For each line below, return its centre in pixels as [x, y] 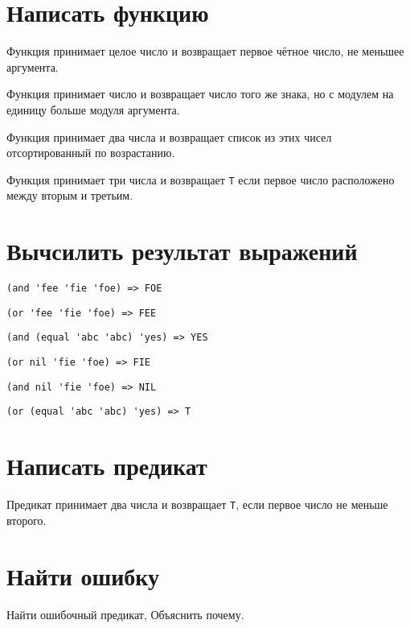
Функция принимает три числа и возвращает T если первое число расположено [201, 179]
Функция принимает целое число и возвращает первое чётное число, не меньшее [205, 51]
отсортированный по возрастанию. [91, 153]
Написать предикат [107, 466]
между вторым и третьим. [70, 195]
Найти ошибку [83, 575]
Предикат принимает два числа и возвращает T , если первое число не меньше [197, 504]
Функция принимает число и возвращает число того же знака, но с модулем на [200, 94]
